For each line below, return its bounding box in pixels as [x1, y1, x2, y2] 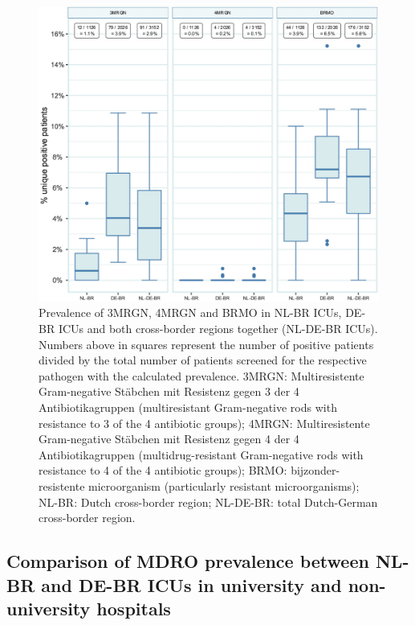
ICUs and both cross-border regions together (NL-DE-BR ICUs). [58, 320, 378, 337]
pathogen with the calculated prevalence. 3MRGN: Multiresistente [39, 367, 364, 384]
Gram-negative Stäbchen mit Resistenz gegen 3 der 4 [39, 383, 299, 400]
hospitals [96, 595, 171, 620]
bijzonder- [291, 462, 340, 479]
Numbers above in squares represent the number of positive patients [39, 335, 374, 352]
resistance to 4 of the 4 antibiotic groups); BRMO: [39, 462, 287, 479]
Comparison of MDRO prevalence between [6, 549, 369, 574]
